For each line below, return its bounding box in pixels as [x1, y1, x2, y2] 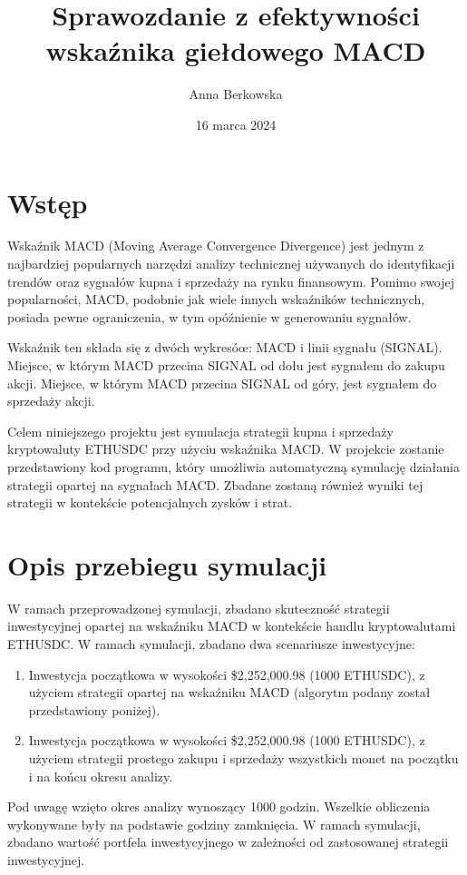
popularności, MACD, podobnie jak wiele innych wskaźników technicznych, [7, 290, 425, 309]
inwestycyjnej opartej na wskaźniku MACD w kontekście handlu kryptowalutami [7, 616, 456, 635]
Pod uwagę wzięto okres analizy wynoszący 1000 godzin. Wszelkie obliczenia [7, 797, 431, 816]
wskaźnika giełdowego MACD [45, 32, 426, 69]
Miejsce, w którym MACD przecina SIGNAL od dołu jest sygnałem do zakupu [7, 356, 445, 374]
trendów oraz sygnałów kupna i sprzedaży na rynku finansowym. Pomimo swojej [7, 271, 455, 290]
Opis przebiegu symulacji [7, 546, 327, 583]
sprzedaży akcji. [7, 391, 95, 410]
